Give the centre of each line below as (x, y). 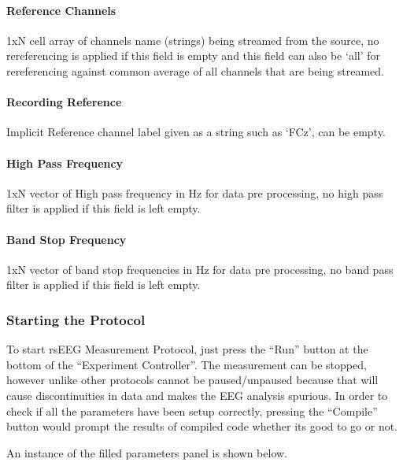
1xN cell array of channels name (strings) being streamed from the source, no (193, 40)
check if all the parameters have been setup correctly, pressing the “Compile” (192, 411)
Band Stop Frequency (67, 239)
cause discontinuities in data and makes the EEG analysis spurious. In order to (197, 395)
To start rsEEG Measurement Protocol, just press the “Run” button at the (187, 349)
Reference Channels (61, 10)
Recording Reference (64, 102)
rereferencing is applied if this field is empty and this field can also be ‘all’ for (194, 55)
